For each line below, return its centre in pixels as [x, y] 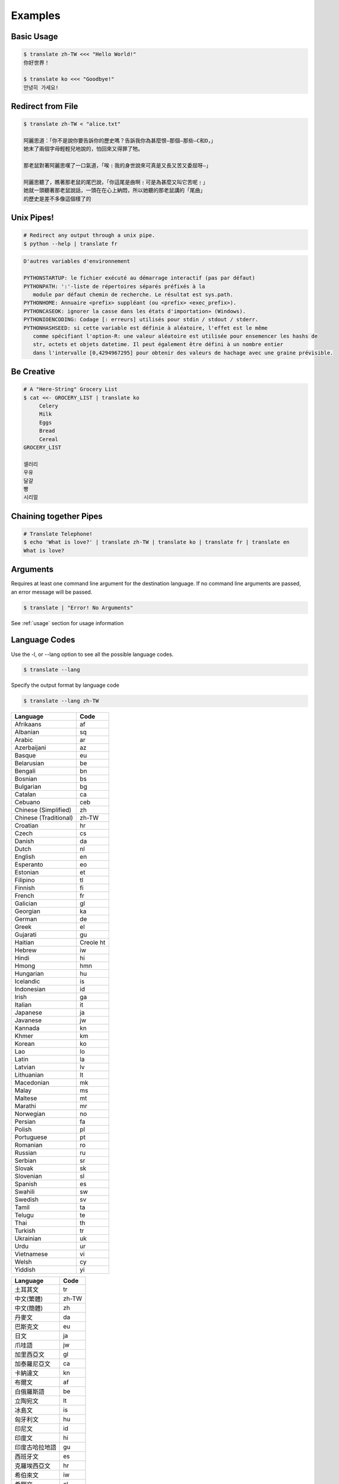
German [26, 919]
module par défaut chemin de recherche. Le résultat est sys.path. [133, 294]
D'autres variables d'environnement [77, 261]
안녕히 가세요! [41, 87]
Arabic [24, 740]
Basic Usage [34, 37]
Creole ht [93, 943]
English [25, 857]
